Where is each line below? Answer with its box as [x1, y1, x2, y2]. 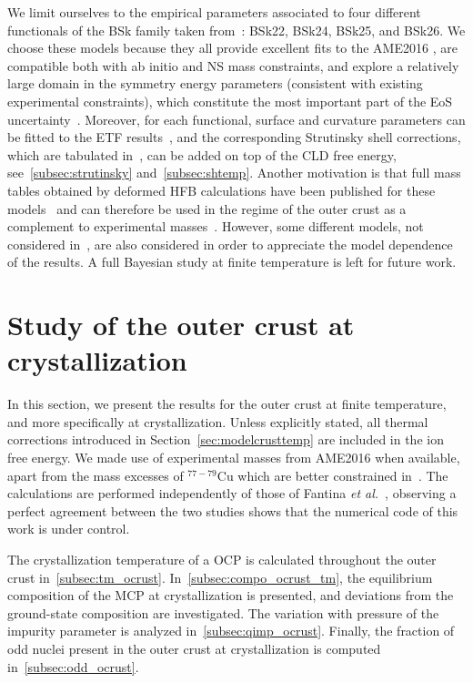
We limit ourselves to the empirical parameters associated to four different [7, 3, 421, 21]
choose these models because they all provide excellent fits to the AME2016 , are [7, 38, 458, 57]
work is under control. [7, 519, 130, 538]
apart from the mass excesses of [7, 465, 184, 484]
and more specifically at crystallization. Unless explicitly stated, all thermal [7, 412, 428, 431]
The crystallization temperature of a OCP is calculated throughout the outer [7, 549, 437, 568]
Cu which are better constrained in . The [216, 465, 448, 484]
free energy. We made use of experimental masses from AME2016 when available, [7, 448, 460, 466]
